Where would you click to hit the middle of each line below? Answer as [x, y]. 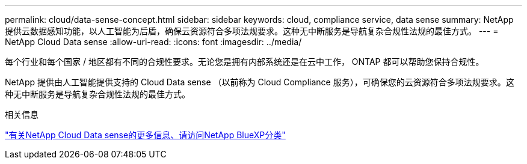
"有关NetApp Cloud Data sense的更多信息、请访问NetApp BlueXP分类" [145, 135]
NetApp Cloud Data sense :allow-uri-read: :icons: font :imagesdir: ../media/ [153, 42]
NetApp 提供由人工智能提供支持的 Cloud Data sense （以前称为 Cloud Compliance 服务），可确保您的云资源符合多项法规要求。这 [260, 82]
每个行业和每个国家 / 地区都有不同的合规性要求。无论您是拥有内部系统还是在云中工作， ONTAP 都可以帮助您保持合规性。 [245, 62]
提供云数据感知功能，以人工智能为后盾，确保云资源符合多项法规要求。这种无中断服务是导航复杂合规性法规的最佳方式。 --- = [252, 31]
